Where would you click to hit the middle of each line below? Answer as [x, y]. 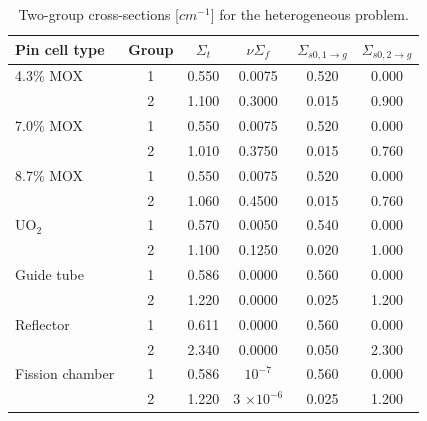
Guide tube [49, 274]
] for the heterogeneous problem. [309, 14]
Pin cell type [60, 49]
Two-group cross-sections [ [98, 14]
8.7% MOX [49, 174]
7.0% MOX [49, 124]
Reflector [42, 323]
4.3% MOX [49, 75]
